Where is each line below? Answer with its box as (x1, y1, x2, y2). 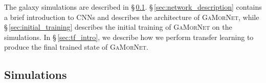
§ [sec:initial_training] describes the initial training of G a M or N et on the (4, 22, 232, 32)
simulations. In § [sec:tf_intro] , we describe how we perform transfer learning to (4, 31, 254, 42)
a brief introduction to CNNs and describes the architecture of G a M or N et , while (4, 11, 259, 22)
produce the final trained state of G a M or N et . (4, 42, 148, 52)
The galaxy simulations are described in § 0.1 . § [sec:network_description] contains (4, 2, 262, 12)
